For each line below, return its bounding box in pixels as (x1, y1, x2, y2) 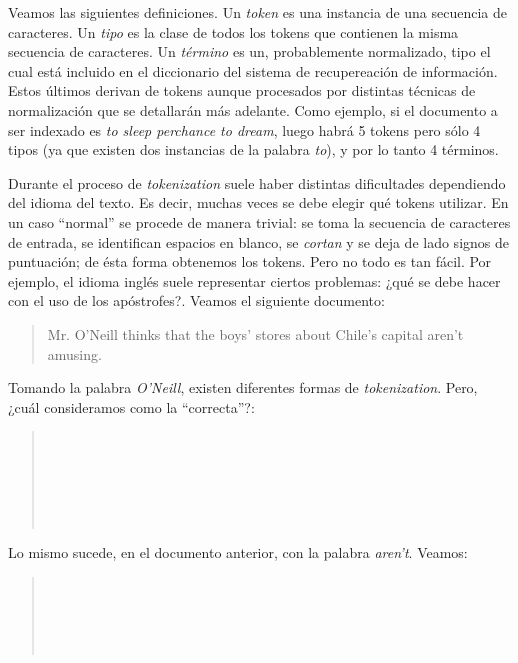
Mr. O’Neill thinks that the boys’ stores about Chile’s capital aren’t (47, 323, 464, 344)
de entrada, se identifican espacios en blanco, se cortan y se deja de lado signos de (8, 231, 509, 252)
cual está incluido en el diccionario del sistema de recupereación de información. (8, 60, 498, 81)
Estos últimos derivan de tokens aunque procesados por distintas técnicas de (8, 80, 476, 101)
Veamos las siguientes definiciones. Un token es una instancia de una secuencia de (8, 2, 508, 22)
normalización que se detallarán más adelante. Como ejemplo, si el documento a (8, 99, 498, 120)
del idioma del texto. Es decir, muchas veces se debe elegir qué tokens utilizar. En (8, 192, 509, 213)
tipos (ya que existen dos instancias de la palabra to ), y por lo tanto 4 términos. (8, 139, 499, 160)
